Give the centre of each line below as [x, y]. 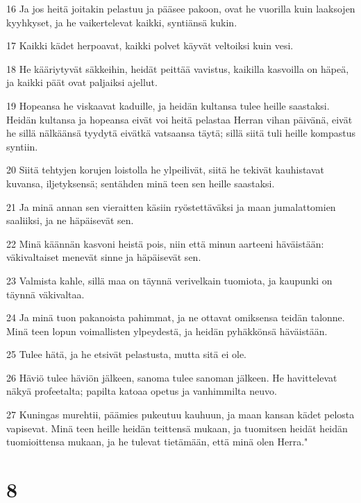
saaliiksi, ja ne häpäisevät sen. [70, 220]
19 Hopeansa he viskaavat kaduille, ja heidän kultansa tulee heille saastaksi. [168, 105]
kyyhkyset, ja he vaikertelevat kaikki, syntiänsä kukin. [122, 22]
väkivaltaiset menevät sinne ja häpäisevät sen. [104, 257]
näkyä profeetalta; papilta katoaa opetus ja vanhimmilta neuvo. [142, 391]
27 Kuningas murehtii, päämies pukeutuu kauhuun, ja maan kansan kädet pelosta [180, 415]
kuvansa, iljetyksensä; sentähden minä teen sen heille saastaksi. [141, 183]
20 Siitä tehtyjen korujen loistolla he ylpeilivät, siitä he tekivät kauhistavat [166, 170]
